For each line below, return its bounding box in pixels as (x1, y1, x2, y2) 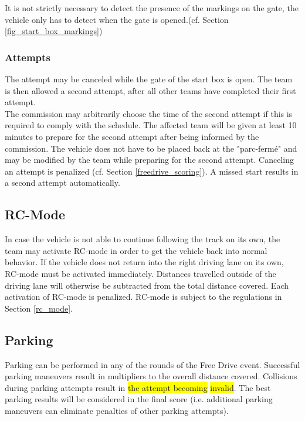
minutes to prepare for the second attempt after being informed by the (5, 130, 259, 142)
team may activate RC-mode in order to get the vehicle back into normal (5, 244, 267, 256)
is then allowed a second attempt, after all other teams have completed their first (5, 84, 296, 96)
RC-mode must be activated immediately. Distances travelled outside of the (5, 267, 276, 279)
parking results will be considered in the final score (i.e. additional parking (5, 393, 273, 405)
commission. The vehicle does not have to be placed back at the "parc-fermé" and (5, 142, 297, 154)
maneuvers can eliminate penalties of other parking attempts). (5, 404, 229, 416)
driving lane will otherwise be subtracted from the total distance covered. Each (5, 279, 289, 291)
